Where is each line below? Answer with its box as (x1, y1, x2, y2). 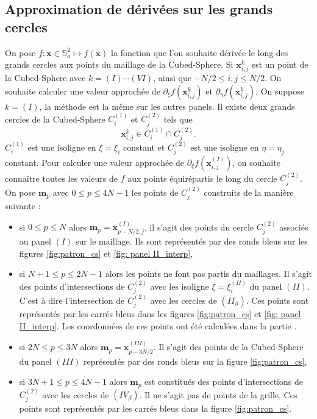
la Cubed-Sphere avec (5, 71, 86, 84)
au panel (19, 234, 51, 247)
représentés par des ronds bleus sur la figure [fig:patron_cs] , (84, 354, 307, 367)
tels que (163, 112, 193, 125)
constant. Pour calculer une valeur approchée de (5, 156, 185, 168)
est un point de (251, 58, 308, 71)
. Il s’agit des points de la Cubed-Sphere (153, 340, 304, 353)
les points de (131, 185, 179, 198)
